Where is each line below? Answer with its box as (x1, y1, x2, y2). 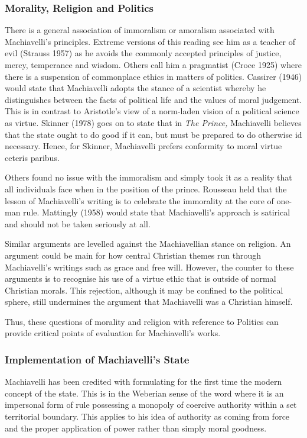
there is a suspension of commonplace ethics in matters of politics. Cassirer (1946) (5, 70, 302, 82)
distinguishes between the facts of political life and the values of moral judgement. (5, 93, 302, 105)
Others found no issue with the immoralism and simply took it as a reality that (5, 171, 292, 183)
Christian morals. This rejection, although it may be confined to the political (5, 284, 283, 296)
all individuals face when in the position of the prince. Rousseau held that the (5, 182, 287, 195)
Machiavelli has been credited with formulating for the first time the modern (5, 375, 282, 388)
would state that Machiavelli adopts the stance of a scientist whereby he (5, 82, 266, 94)
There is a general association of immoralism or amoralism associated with (5, 24, 275, 36)
